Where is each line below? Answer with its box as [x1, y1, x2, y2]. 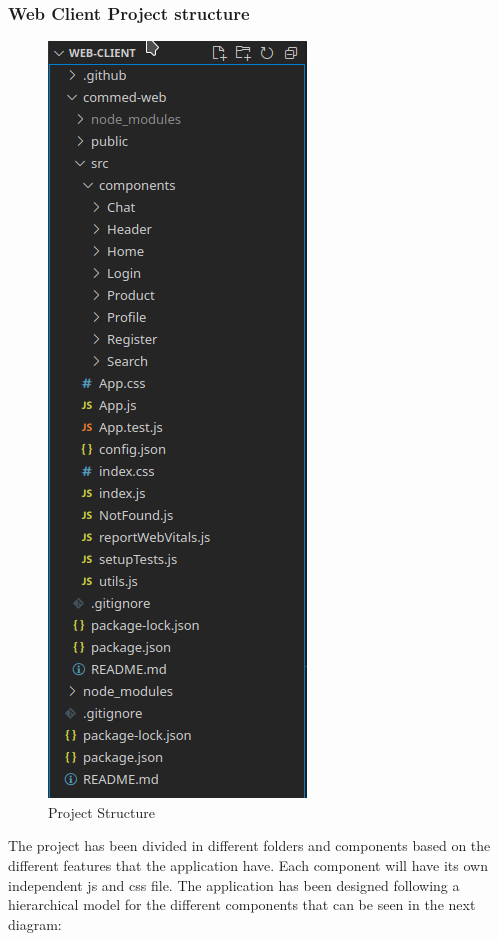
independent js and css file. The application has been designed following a [8, 874, 460, 895]
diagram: [8, 913, 62, 934]
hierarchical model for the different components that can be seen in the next [8, 894, 476, 915]
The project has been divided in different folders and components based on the [8, 835, 491, 856]
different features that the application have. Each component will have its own [8, 855, 488, 875]
